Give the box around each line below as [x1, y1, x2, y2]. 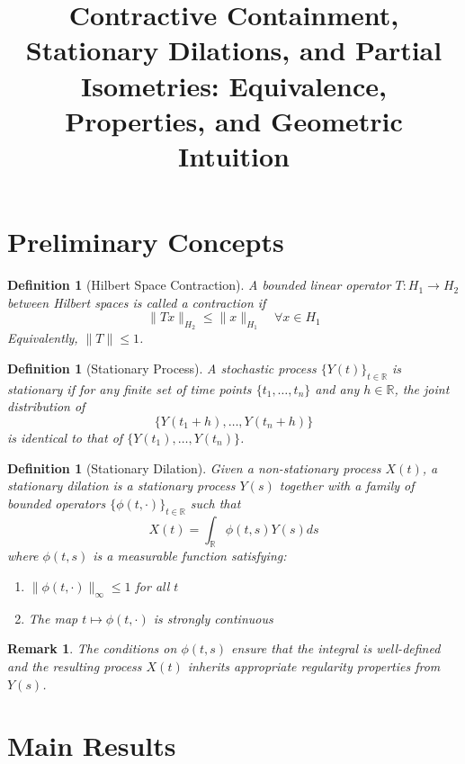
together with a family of [279, 476, 415, 495]
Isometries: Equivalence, [81, 67, 387, 103]
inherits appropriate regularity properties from [187, 656, 441, 675]
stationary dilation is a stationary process [7, 476, 236, 495]
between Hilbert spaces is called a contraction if [7, 292, 266, 311]
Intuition [178, 137, 290, 174]
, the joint [394, 379, 450, 398]
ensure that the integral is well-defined [231, 639, 441, 658]
